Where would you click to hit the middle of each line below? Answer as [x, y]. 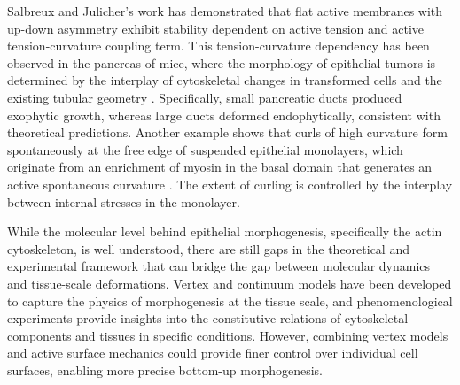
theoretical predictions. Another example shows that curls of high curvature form [227, 132]
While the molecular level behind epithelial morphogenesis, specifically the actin [225, 231]
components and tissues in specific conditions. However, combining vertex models [228, 335]
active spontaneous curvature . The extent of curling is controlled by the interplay [230, 184]
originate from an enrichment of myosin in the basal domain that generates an [220, 167]
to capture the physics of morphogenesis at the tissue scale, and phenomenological [230, 300]
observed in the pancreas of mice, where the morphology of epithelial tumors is [222, 62]
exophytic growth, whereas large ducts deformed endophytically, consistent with [224, 115]
